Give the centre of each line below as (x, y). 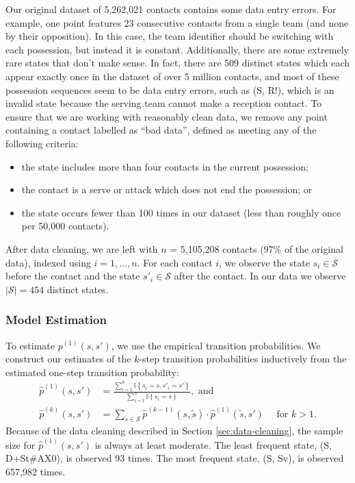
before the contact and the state (73, 276)
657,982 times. (36, 471)
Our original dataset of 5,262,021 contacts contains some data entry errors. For (171, 9)
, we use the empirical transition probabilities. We (216, 345)
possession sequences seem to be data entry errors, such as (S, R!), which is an (170, 89)
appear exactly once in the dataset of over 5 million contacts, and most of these (172, 76)
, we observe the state (264, 262)
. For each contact (175, 262)
